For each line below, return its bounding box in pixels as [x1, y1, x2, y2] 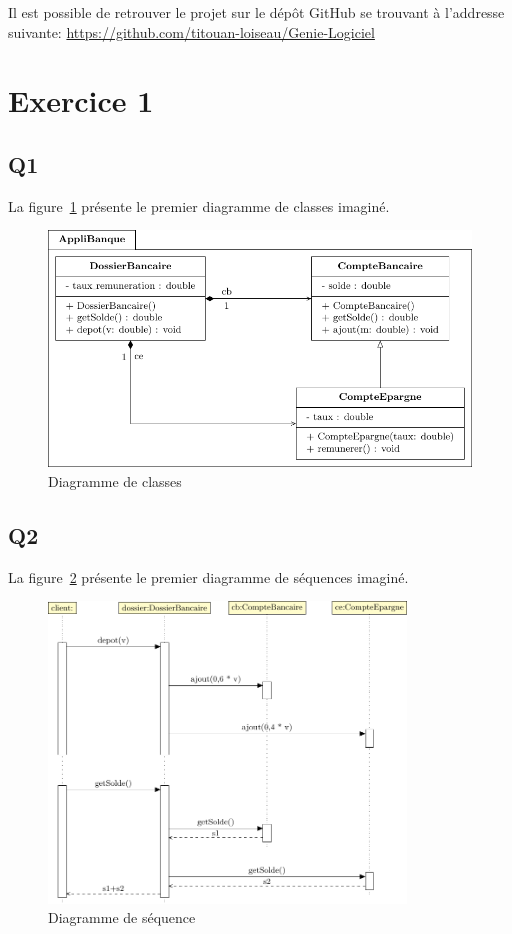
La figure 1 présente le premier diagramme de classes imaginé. [8, 195, 390, 216]
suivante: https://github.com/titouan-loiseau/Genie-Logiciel [8, 21, 375, 42]
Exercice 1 [8, 80, 154, 121]
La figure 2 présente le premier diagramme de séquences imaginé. [8, 566, 409, 587]
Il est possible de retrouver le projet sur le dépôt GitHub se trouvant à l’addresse [8, 2, 505, 22]
